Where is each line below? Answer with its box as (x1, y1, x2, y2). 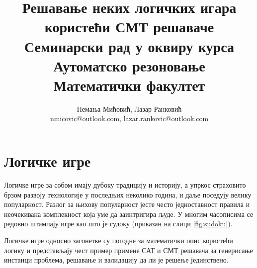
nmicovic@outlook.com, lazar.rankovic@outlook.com (50, 113, 209, 124)
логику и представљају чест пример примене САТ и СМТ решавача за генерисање (4, 245, 253, 255)
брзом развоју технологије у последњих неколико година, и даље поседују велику (4, 189, 252, 200)
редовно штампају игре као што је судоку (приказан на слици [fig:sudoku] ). (4, 218, 233, 229)
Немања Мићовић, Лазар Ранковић (77, 103, 182, 114)
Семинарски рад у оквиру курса (24, 36, 234, 56)
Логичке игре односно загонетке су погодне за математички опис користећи (4, 235, 233, 245)
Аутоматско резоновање (53, 55, 205, 75)
